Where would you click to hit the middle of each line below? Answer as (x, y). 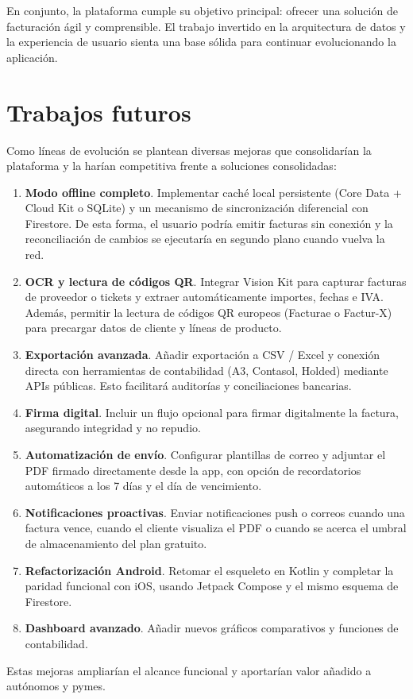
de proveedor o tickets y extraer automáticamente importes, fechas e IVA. (204, 297)
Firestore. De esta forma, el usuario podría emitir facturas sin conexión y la (209, 223)
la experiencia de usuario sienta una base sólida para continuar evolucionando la (201, 42)
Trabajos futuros (99, 112)
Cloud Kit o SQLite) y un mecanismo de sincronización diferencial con (197, 208)
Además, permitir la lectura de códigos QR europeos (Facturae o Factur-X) (208, 312)
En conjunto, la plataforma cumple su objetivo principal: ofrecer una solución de (202, 10)
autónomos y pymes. (56, 686)
